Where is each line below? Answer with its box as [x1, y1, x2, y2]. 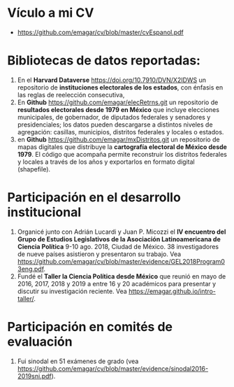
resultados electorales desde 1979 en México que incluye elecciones [17, 105, 220, 113]
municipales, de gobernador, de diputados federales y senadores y [17, 113, 211, 121]
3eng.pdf [17, 265, 44, 273]
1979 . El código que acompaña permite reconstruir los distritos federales [17, 150, 227, 158]
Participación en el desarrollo [7, 190, 182, 206]
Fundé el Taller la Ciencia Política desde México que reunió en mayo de [17, 272, 226, 281]
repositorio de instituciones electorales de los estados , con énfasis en [17, 83, 224, 92]
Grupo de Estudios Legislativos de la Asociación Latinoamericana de [17, 234, 221, 243]
